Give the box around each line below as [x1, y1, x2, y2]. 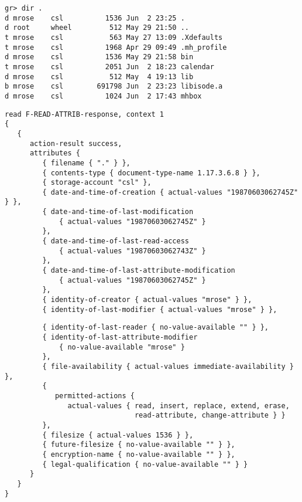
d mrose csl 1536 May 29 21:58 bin [5, 53, 194, 62]
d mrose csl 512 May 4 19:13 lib [5, 72, 194, 81]
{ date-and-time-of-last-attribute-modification [42, 266, 235, 275]
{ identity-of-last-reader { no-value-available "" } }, [42, 323, 269, 332]
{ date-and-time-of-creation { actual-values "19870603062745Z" [42, 188, 298, 196]
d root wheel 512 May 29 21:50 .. [5, 23, 189, 32]
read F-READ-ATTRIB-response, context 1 [5, 110, 164, 118]
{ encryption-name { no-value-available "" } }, [42, 450, 235, 459]
